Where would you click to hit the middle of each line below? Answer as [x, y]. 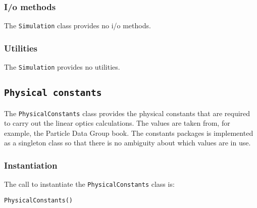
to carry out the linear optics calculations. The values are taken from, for [117, 123]
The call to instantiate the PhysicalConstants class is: [89, 184]
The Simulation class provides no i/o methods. [78, 25]
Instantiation [31, 165]
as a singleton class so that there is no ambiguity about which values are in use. [127, 143]
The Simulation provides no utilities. [62, 67]
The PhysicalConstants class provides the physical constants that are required [127, 113]
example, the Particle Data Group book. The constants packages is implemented [129, 133]
